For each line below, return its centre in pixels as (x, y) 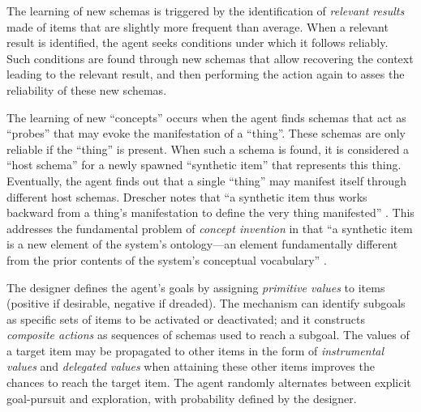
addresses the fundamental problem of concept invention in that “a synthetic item (210, 228)
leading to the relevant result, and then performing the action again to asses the (206, 74)
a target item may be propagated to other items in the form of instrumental (195, 350)
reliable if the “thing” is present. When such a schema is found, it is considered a (208, 149)
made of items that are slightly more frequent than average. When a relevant (198, 26)
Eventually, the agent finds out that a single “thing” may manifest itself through (206, 180)
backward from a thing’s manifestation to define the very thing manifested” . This (210, 212)
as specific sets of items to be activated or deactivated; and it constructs (186, 319)
